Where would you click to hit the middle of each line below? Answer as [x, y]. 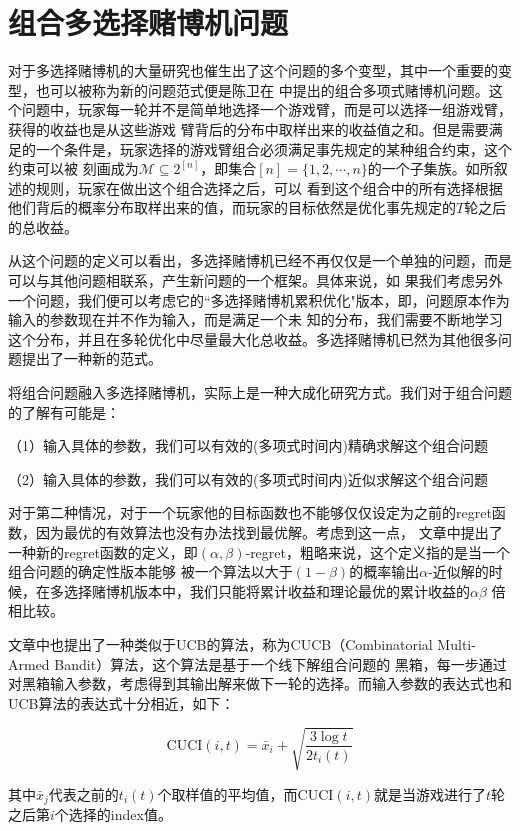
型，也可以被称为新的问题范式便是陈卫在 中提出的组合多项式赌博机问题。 [248, 89]
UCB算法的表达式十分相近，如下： [121, 702]
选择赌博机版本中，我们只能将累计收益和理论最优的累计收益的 [266, 590]
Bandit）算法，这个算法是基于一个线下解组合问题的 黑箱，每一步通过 [280, 663]
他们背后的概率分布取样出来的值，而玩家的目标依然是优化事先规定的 [232, 207]
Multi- [456, 643]
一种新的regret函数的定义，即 [103, 551]
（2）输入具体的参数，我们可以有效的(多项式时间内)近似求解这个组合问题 [248, 478]
